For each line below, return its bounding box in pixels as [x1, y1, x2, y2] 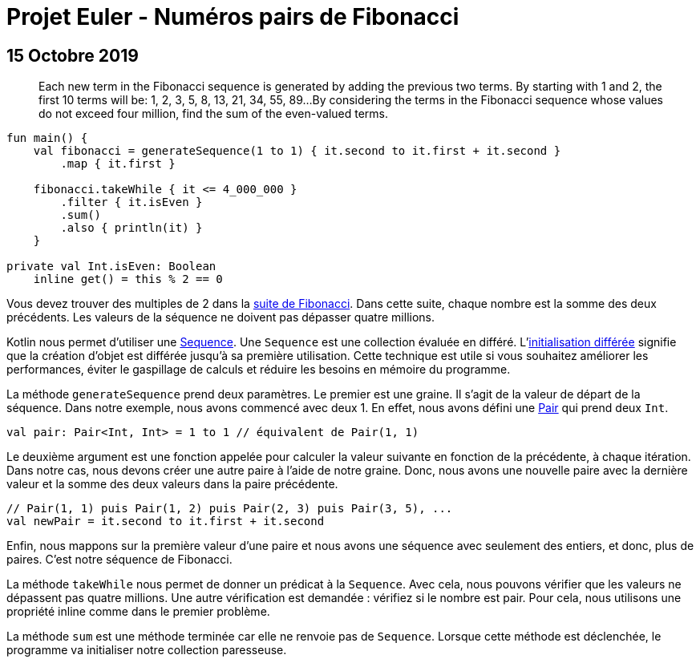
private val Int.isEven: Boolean [6, 260, 216, 273]
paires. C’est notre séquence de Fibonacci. [6, 552, 233, 567]
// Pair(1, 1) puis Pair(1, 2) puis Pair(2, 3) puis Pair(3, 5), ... [6, 502, 453, 515]
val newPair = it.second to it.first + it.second [6, 515, 325, 528]
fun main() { [6, 131, 88, 145]
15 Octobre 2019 [6, 45, 139, 66]
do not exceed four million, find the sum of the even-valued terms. [38, 107, 389, 121]
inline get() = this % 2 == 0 [33, 273, 223, 286]
